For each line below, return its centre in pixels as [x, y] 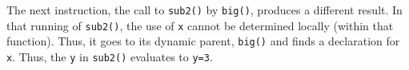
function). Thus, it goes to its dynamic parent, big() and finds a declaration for [203, 41]
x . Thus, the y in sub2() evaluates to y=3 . [110, 56]
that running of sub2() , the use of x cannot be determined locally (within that [200, 25]
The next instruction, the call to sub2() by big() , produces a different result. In [204, 10]
